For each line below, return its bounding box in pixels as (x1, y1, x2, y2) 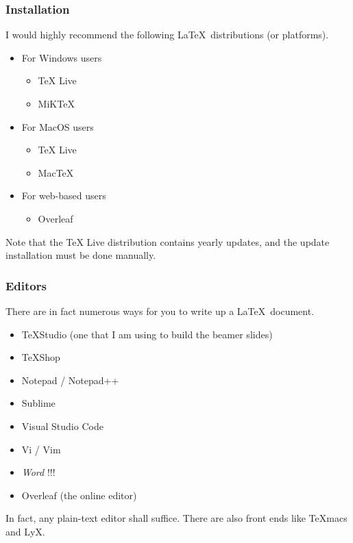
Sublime (21, 396, 56, 410)
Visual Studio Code (21, 418, 104, 433)
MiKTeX (38, 97, 75, 110)
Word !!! (21, 465, 56, 479)
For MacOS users (21, 119, 94, 134)
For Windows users (21, 50, 102, 64)
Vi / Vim (21, 442, 61, 456)
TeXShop (21, 350, 60, 364)
